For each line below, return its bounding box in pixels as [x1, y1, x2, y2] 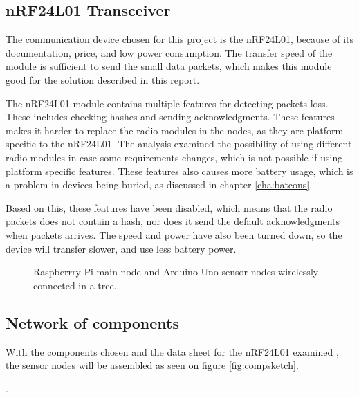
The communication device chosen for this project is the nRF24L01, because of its [6, 32, 354, 46]
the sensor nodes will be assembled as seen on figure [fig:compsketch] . [6, 358, 299, 372]
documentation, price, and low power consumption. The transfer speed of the [6, 45, 333, 60]
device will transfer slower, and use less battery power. [6, 241, 237, 255]
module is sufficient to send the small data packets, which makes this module [6, 59, 332, 73]
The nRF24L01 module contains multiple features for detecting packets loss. [6, 96, 329, 110]
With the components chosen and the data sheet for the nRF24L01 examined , [6, 344, 339, 359]
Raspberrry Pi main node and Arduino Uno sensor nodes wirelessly [33, 264, 319, 279]
